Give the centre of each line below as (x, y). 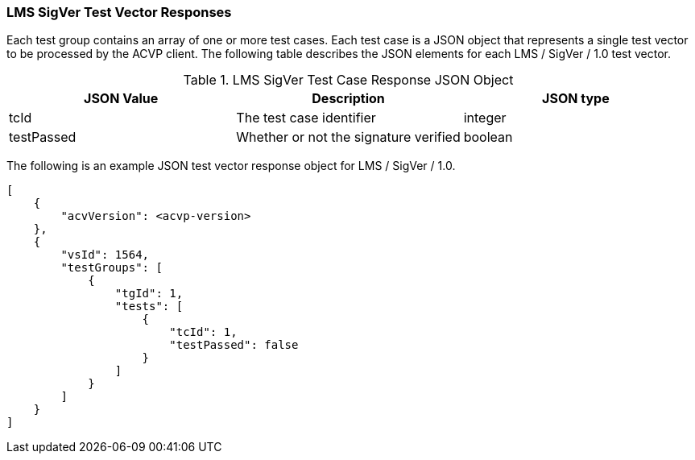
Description (348, 99)
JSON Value (121, 99)
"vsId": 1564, (105, 255)
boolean (488, 137)
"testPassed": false (234, 345)
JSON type (576, 99)
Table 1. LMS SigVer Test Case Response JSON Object (348, 80)
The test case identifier (306, 118)
